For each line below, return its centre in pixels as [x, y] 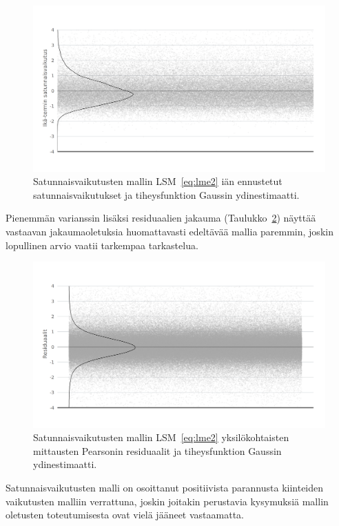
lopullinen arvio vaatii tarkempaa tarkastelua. [102, 245]
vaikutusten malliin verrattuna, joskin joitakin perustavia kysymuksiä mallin [167, 501]
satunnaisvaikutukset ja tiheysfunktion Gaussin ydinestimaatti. [166, 194]
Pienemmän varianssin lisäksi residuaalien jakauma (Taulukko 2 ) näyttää [161, 218]
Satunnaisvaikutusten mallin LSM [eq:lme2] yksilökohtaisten [161, 437]
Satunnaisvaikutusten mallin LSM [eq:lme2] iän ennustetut [158, 181]
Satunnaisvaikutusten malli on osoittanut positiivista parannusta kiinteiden [165, 488]
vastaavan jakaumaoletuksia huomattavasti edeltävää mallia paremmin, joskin [169, 231]
